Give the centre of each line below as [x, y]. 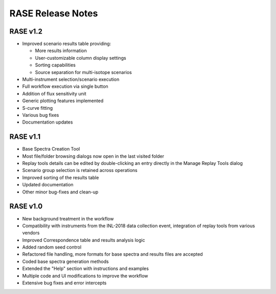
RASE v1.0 [26, 206]
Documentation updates [48, 122]
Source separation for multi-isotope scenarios [84, 72]
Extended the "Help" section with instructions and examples [86, 268]
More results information [61, 51]
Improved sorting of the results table [61, 177]
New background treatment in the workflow [68, 218]
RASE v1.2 [26, 31]
